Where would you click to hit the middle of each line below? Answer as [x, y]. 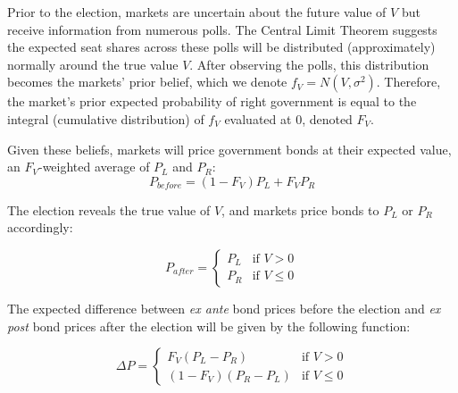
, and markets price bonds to [300, 209]
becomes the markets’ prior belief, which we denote [147, 82]
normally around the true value [93, 64]
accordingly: [40, 227]
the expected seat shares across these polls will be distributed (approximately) [221, 47]
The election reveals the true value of [109, 209]
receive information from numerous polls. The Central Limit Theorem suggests [222, 29]
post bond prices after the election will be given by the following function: [209, 326]
